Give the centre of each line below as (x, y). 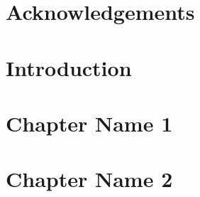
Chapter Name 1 (89, 123)
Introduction (69, 67)
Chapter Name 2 (89, 179)
